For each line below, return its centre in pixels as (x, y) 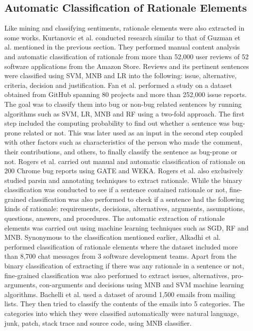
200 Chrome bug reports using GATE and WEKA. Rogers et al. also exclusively (124, 171)
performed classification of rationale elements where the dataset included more (121, 246)
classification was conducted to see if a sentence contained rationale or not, (116, 190)
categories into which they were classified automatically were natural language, (122, 313)
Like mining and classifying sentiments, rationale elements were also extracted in (125, 28)
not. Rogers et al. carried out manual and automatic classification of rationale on (125, 161)
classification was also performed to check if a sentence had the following (136, 199)
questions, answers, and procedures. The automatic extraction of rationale (115, 218)
